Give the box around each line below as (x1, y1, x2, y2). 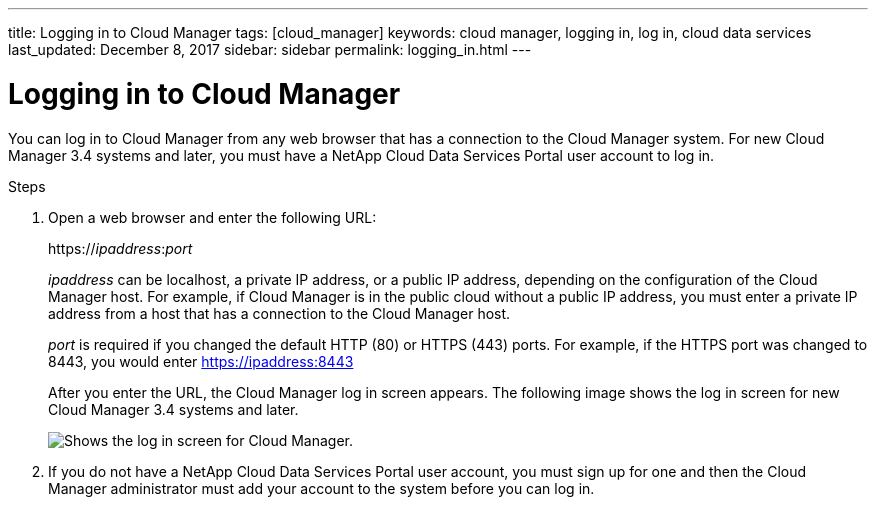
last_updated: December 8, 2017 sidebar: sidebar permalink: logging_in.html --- (8, 41, 532, 58)
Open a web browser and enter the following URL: (48, 208, 377, 226)
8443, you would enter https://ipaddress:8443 (48, 352, 354, 370)
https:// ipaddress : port (48, 239, 193, 257)
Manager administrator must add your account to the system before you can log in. (48, 479, 595, 497)
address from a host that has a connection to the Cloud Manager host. (48, 304, 511, 322)
